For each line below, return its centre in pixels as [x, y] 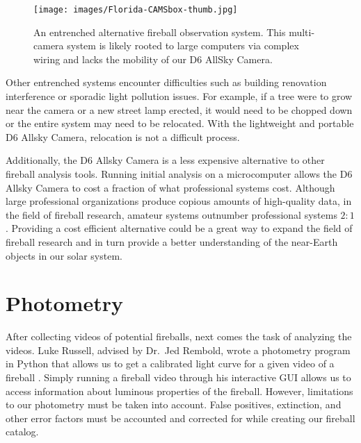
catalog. [22, 432]
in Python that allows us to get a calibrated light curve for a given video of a [170, 363]
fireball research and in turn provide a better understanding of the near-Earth [172, 241]
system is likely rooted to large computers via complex [183, 45]
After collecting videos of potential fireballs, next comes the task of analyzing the [179, 336]
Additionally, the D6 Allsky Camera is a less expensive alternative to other [165, 160]
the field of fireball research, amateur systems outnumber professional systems [171, 214]
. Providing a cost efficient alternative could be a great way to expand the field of [179, 228]
